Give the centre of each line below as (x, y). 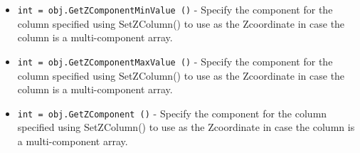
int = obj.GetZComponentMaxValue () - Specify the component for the (175, 61)
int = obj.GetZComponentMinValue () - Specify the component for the (175, 9)
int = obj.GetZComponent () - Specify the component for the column (172, 113)
